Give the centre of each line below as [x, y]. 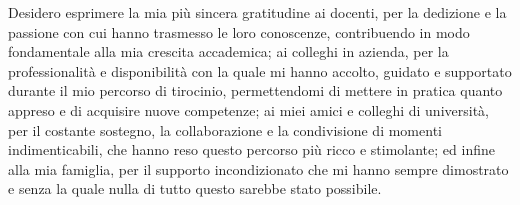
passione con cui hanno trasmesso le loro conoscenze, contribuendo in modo [239, 31]
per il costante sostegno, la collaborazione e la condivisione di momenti [225, 129]
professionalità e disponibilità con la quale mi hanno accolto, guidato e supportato [260, 70]
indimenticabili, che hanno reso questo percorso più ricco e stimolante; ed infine [251, 149]
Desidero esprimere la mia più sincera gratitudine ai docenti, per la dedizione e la [257, 12]
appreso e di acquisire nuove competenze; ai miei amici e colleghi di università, [248, 109]
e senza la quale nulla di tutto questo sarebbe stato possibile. [195, 188]
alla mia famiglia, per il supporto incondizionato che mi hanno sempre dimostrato [258, 168]
